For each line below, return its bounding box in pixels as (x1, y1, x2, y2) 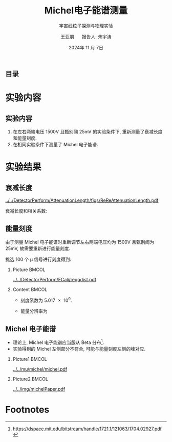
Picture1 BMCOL (12, 356, 48, 362)
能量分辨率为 (20, 308, 48, 314)
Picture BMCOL (12, 266, 46, 273)
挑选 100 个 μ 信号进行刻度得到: (5, 256, 72, 262)
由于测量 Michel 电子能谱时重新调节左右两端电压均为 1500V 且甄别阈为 (5, 239, 155, 245)
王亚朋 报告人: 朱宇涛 (60, 33, 112, 40)
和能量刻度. (12, 134, 37, 141)
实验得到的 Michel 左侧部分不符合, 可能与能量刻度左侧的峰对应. (12, 345, 146, 352)
